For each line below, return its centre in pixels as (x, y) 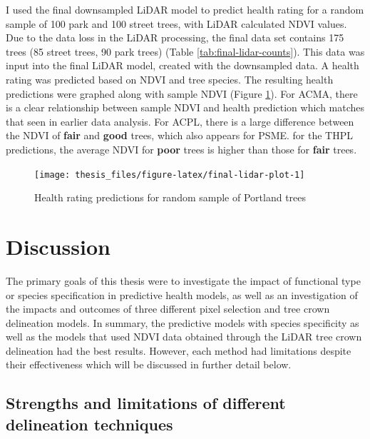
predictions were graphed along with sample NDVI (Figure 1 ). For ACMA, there (182, 93)
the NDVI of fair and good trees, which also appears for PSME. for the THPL (180, 135)
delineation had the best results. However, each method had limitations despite (179, 350)
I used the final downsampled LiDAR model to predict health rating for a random (185, 9)
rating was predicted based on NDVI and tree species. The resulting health (170, 79)
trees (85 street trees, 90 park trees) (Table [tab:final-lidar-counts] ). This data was (185, 51)
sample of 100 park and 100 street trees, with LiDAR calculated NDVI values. (176, 23)
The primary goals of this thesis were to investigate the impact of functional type (183, 280)
